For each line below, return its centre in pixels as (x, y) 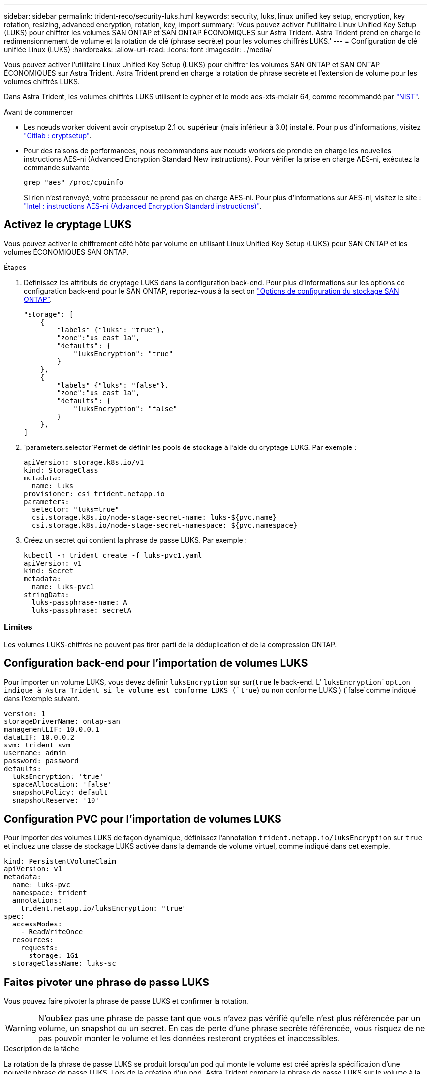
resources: (33, 940)
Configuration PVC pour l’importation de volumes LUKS (143, 819)
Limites (18, 627)
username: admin (35, 753)
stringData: (46, 594)
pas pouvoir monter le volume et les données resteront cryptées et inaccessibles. (189, 1038)
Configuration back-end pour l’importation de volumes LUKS (156, 663)
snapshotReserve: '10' (56, 800)
